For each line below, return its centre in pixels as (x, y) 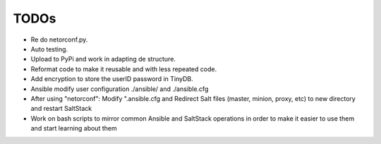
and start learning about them (74, 128)
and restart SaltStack (61, 109)
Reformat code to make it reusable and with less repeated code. (124, 69)
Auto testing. (49, 49)
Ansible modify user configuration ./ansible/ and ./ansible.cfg (120, 89)
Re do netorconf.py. (59, 40)
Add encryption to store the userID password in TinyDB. (112, 79)
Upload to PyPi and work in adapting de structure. (103, 59)
